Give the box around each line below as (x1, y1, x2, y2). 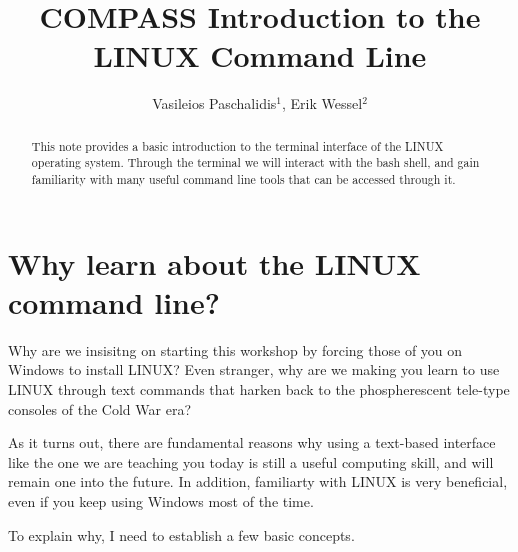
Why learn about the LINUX (8, 242, 421, 283)
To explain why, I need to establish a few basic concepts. (8, 524, 355, 545)
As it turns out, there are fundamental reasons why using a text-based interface (8, 432, 496, 453)
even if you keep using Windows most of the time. (8, 490, 314, 511)
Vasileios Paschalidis (152, 93, 277, 114)
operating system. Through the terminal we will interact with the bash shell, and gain (31, 154, 480, 171)
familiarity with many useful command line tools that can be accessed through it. (31, 171, 456, 188)
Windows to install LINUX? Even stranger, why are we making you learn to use (8, 359, 500, 380)
